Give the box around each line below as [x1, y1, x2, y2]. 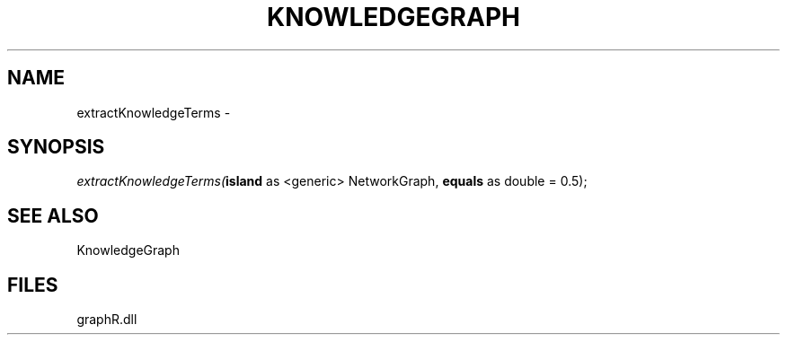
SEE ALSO [7, 204, 99, 227]
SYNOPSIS [7, 136, 105, 159]
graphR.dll [76, 311, 137, 328]
